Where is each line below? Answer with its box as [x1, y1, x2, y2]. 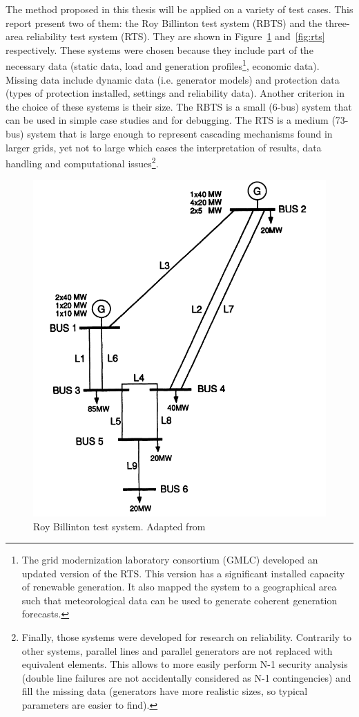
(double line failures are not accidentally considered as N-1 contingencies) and [21, 670, 351, 685]
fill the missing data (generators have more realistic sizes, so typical [21, 684, 308, 698]
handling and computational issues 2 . [6, 154, 159, 170]
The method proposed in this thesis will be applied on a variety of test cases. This [6, 2, 353, 16]
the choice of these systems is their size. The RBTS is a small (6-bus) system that [6, 99, 352, 113]
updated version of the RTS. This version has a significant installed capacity [21, 566, 345, 580]
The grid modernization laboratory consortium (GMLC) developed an [21, 552, 318, 567]
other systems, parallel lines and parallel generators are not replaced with [21, 643, 333, 658]
